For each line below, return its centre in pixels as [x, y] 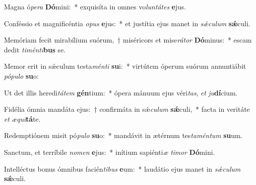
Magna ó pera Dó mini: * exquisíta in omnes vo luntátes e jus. [95, 6]
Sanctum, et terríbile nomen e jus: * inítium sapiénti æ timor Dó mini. [110, 152]
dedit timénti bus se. [35, 49]
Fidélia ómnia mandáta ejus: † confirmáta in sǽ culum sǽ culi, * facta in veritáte [127, 109]
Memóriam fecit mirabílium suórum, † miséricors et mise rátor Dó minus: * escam [128, 40]
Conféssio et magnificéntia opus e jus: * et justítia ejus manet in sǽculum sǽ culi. [127, 23]
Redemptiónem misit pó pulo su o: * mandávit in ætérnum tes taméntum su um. [123, 135]
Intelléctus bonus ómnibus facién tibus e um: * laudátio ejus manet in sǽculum [122, 168]
